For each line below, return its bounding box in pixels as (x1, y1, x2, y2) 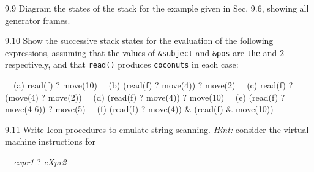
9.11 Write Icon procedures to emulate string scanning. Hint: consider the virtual (5, 123, 309, 135)
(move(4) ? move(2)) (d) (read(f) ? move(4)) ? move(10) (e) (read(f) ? (5, 90, 285, 103)
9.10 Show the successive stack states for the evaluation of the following (5, 34, 274, 47)
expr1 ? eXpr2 (13, 156, 67, 168)
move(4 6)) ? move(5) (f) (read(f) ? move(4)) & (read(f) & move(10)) (5, 102, 274, 115)
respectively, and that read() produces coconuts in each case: (5, 58, 239, 71)
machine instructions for (5, 135, 96, 148)
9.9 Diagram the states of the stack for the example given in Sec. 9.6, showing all (5, 2, 309, 14)
